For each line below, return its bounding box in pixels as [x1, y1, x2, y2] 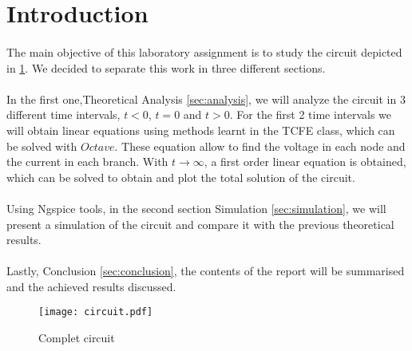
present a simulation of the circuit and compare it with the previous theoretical [6, 215, 394, 232]
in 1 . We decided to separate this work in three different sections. [6, 59, 326, 76]
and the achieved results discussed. [6, 278, 176, 294]
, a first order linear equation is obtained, [204, 153, 406, 170]
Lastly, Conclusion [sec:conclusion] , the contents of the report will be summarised [6, 262, 405, 279]
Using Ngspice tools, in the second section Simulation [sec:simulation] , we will [6, 199, 386, 216]
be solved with [6, 137, 77, 154]
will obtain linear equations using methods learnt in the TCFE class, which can [6, 121, 395, 138]
